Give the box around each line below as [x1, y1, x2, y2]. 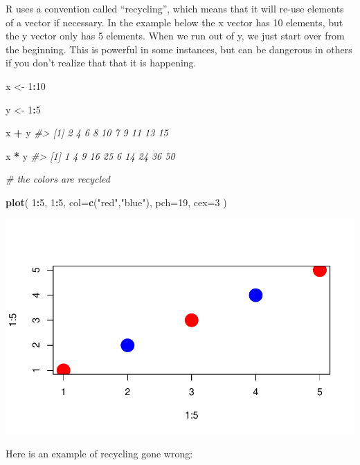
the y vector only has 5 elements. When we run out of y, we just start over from [6, 28, 345, 43]
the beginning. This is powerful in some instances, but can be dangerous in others [6, 42, 352, 56]
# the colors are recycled [6, 172, 110, 186]
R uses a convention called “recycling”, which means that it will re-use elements [6, 1, 344, 15]
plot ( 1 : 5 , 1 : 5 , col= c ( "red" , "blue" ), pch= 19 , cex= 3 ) [6, 194, 227, 209]
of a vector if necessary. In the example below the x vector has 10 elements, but [6, 15, 343, 29]
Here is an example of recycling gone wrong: [6, 446, 193, 460]
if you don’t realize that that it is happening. [6, 55, 197, 70]
